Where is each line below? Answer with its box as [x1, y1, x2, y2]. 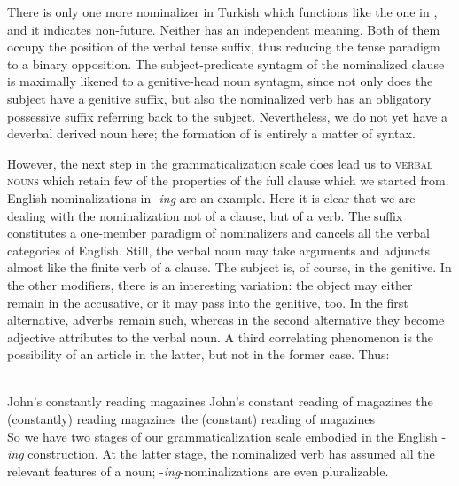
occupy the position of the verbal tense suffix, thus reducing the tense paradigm [7, 37, 440, 56]
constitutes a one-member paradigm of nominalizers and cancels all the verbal [7, 223, 430, 242]
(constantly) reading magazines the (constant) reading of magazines [7, 410, 375, 428]
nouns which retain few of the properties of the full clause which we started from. [7, 171, 449, 190]
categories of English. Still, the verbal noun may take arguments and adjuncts [7, 240, 431, 259]
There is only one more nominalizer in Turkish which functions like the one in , [7, 3, 438, 20]
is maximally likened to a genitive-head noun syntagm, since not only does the [7, 72, 433, 90]
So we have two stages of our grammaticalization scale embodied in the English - [7, 427, 447, 445]
